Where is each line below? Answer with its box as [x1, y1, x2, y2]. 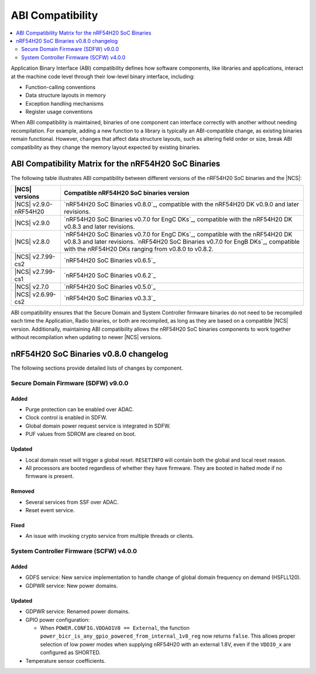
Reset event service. [25, 507, 75, 514]
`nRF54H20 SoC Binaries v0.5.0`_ [64, 282, 156, 290]
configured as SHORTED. [40, 649, 101, 656]
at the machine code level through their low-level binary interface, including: [11, 73, 195, 80]
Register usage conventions [25, 109, 93, 116]
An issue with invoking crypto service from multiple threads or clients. [25, 533, 194, 540]
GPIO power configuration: [25, 616, 90, 623]
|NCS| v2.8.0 [14, 238, 50, 246]
